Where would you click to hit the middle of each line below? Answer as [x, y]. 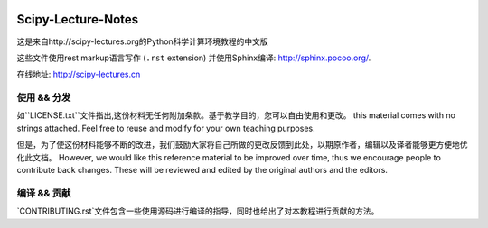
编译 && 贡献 [44, 193]
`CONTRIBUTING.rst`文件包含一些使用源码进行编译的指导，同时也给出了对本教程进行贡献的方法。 [198, 211]
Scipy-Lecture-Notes [78, 19]
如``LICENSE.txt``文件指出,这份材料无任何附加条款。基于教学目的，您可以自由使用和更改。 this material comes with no [236, 115]
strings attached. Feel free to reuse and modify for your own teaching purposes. [166, 128]
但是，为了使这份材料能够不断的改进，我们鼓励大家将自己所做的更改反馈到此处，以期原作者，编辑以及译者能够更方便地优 [242, 145]
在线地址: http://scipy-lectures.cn [79, 74]
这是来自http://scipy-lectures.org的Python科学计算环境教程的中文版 [142, 41]
